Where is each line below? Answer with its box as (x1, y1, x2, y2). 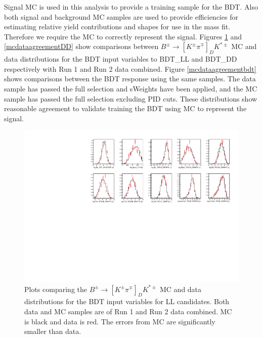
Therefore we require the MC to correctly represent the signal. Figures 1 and (4, 31, 242, 41)
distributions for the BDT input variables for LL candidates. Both (24, 296, 230, 307)
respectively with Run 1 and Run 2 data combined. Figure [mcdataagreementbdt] (4, 63, 256, 74)
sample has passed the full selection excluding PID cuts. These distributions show (4, 93, 257, 104)
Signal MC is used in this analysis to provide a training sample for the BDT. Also (4, 2, 258, 12)
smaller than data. (24, 326, 81, 336)
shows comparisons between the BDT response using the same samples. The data (4, 73, 256, 84)
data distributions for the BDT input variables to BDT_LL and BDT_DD (4, 54, 237, 64)
